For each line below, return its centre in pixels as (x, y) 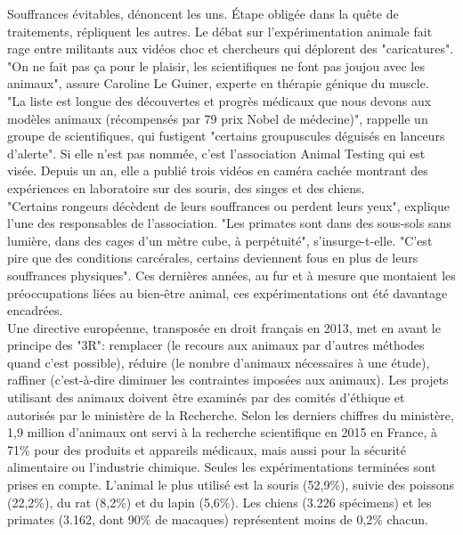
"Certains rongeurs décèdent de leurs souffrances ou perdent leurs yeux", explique (228, 205)
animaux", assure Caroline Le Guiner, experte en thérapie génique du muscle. (218, 83)
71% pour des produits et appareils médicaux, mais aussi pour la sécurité (207, 449)
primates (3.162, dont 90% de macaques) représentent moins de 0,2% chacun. (218, 519)
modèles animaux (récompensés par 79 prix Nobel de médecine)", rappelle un (218, 118)
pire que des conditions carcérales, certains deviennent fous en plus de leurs (213, 258)
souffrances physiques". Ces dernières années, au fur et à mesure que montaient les (231, 275)
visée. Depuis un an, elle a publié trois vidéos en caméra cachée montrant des (218, 170)
